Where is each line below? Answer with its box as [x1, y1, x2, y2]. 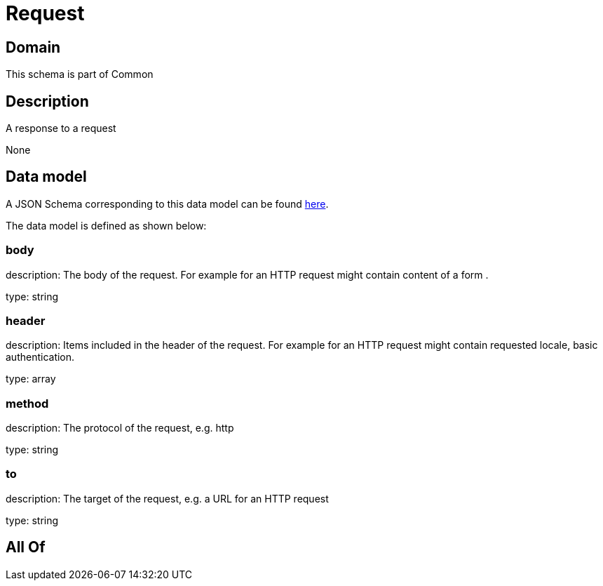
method [6, 396, 49, 411]
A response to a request [6, 122, 116, 135]
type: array [6, 373, 56, 385]
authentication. [6, 351, 75, 364]
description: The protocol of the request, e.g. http [6, 422, 234, 434]
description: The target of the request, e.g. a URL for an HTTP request [6, 492, 329, 505]
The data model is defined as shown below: [6, 219, 207, 232]
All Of [6, 538, 46, 557]
